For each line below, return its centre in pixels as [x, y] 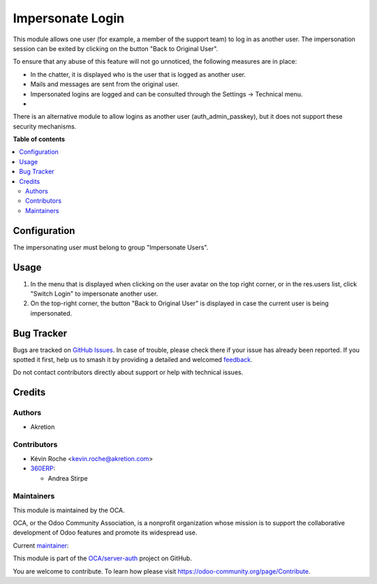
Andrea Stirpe [68, 478]
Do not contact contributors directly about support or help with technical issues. [128, 372]
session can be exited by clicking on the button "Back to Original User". [116, 48]
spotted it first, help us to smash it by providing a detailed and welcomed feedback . [133, 360]
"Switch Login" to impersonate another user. [94, 294]
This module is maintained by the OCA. [69, 510]
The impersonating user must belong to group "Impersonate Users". [111, 247]
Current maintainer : [41, 546]
